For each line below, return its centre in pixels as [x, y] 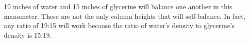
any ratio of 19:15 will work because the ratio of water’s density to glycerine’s [119, 25]
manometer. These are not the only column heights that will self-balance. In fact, [125, 16]
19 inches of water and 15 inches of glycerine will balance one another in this [118, 6]
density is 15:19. [28, 35]
